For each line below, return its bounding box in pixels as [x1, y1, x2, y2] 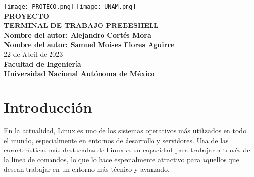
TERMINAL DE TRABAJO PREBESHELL [4, 20, 159, 30]
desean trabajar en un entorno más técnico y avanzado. [4, 164, 170, 174]
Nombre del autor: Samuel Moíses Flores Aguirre [4, 39, 175, 50]
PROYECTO [4, 10, 49, 21]
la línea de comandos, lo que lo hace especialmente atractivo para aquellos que [4, 154, 239, 164]
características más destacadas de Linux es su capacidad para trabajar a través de [4, 145, 250, 155]
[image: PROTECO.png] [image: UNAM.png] [4, 3, 136, 10]
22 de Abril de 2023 [4, 49, 63, 59]
